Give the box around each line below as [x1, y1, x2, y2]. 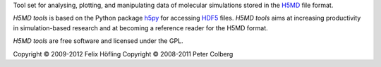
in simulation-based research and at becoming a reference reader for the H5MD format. [13, 23, 268, 32]
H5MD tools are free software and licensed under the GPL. [13, 37, 183, 45]
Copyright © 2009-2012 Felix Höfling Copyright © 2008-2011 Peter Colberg [13, 49, 234, 58]
